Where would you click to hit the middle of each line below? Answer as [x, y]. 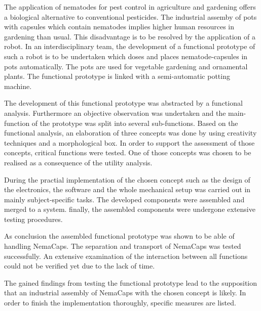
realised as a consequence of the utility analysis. [78, 162]
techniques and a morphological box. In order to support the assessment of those [129, 142]
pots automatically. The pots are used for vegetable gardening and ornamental [126, 66]
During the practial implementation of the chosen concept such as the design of [127, 179]
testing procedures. [33, 219]
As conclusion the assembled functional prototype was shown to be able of [119, 236]
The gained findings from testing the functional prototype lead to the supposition [130, 282]
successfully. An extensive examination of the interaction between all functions [126, 256]
